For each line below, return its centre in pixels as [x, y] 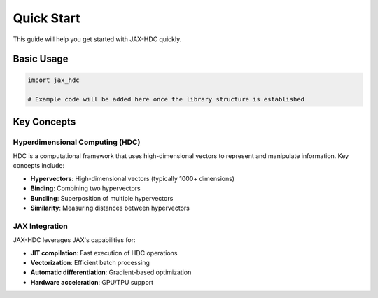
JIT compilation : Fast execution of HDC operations [104, 253]
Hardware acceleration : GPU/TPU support [92, 282]
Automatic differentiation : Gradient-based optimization [111, 272]
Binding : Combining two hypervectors [85, 188]
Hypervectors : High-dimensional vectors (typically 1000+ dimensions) [132, 178]
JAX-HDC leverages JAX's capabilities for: [74, 240]
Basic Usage [41, 59]
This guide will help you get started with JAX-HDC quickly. [97, 39]
